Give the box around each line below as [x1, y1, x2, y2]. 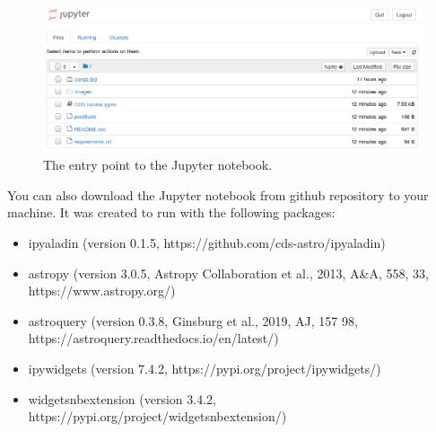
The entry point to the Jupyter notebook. [43, 155, 273, 174]
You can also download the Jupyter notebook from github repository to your [7, 185, 429, 204]
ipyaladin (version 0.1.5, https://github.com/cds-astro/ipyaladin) [28, 233, 386, 251]
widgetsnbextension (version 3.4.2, [28, 389, 216, 408]
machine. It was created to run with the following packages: [7, 203, 336, 222]
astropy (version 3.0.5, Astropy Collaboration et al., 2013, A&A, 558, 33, [28, 263, 429, 282]
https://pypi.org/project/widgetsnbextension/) [28, 407, 287, 426]
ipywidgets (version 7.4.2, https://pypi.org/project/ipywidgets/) [28, 358, 381, 377]
